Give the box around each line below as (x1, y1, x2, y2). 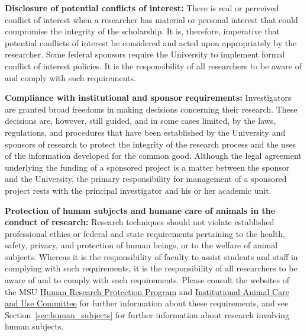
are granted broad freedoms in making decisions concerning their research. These (5, 103, 298, 115)
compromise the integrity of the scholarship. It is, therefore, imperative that (5, 25, 280, 37)
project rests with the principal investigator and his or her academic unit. (5, 184, 272, 196)
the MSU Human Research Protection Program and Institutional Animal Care (5, 285, 289, 297)
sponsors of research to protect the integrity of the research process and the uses (5, 137, 296, 150)
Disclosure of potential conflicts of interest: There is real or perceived (5, 2, 279, 14)
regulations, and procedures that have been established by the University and (5, 126, 286, 138)
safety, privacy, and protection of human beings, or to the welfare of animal (5, 239, 278, 251)
